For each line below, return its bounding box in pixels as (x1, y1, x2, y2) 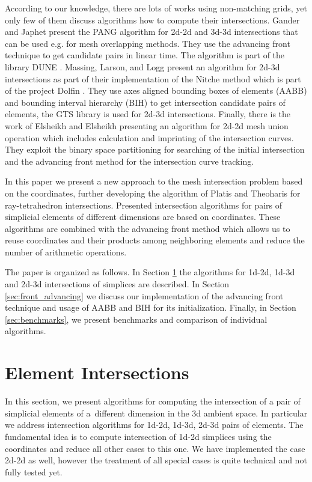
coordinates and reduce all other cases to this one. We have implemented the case (5, 442, 305, 454)
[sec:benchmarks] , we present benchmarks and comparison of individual (5, 313, 268, 325)
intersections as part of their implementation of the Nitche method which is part (5, 72, 301, 85)
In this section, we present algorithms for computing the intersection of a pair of (5, 395, 301, 407)
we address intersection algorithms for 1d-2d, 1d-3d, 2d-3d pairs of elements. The (5, 418, 304, 431)
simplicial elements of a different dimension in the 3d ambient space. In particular (5, 406, 308, 419)
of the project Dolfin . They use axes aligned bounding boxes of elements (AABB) (5, 84, 307, 97)
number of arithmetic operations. (5, 245, 127, 258)
